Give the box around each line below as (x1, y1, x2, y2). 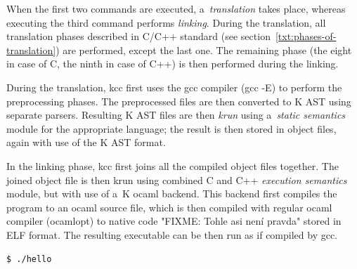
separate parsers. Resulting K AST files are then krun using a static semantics (6, 107, 346, 122)
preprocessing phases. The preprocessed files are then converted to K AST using (6, 93, 351, 108)
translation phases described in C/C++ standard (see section (6, 29, 271, 44)
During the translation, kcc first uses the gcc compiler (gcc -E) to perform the (6, 79, 342, 94)
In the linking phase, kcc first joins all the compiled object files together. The (6, 158, 339, 173)
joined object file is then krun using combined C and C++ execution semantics (6, 172, 347, 187)
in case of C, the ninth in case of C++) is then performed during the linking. (6, 56, 339, 71)
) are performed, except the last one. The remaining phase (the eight (56, 42, 352, 57)
